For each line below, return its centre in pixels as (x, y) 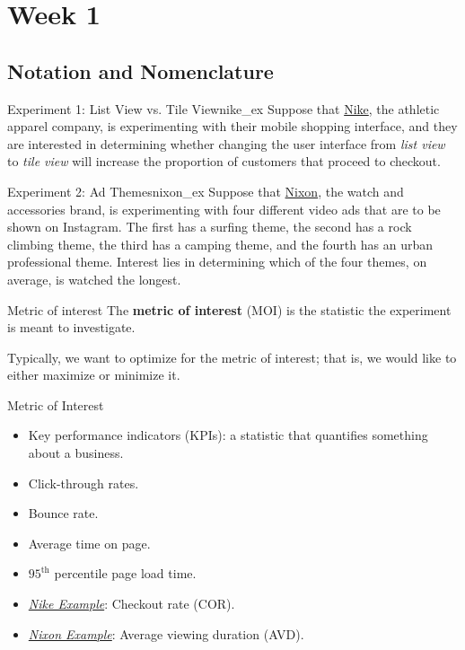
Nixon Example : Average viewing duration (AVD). (166, 633)
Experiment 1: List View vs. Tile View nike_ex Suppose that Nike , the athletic (224, 108)
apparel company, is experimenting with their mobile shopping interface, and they (232, 126)
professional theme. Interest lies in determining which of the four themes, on (217, 262)
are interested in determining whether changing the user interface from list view (226, 143)
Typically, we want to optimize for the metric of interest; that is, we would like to (232, 357)
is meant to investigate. (71, 327)
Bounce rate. (63, 513)
